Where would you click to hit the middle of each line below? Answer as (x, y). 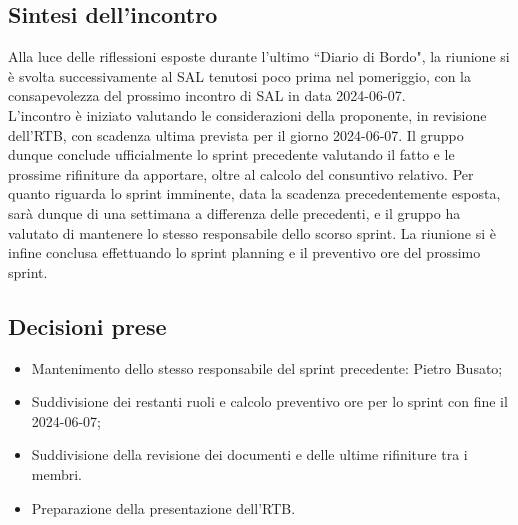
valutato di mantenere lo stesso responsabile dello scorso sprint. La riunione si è (252, 232)
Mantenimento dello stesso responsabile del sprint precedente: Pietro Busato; (267, 367)
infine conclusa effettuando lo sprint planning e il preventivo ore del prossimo (244, 252)
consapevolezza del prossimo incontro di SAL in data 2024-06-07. (207, 95)
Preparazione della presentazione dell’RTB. (163, 507)
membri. (57, 473)
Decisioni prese (87, 325)
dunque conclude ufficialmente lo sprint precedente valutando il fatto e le (231, 154)
